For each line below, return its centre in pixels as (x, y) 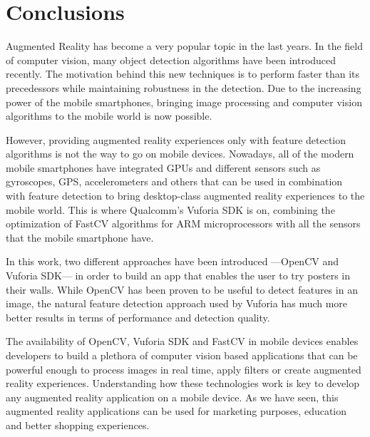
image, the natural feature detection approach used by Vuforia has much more (177, 303)
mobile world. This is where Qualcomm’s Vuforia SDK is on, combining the (170, 209)
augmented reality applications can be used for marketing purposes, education (176, 411)
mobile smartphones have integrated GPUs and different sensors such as (163, 167)
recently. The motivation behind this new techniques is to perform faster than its (183, 74)
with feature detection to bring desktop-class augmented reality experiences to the (185, 196)
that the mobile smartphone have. (80, 237)
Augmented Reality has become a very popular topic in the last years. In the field (185, 46)
